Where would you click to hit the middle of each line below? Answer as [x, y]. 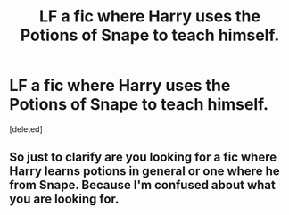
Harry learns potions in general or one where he [144, 171]
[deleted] [26, 129]
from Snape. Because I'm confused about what [143, 185]
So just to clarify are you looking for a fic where [143, 157]
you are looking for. [64, 199]
